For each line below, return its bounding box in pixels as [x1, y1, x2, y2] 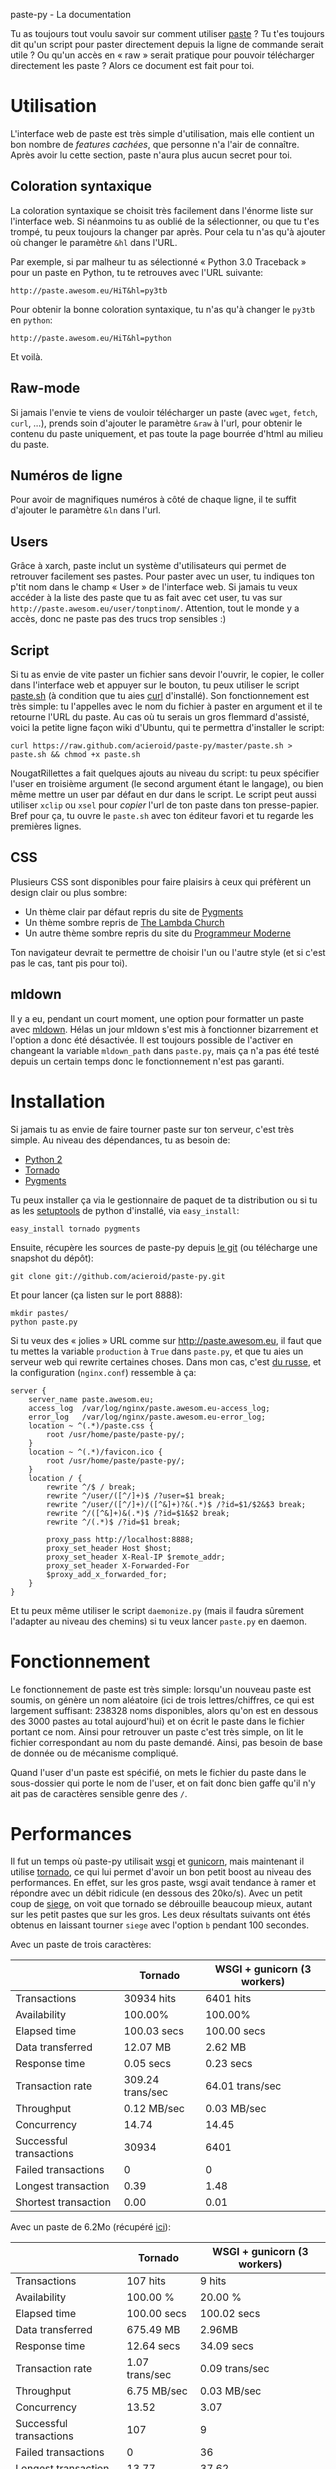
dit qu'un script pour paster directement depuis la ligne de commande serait [10, 39, 324, 50]
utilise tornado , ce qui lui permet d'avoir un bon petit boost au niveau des [10, 1866, 312, 1878]
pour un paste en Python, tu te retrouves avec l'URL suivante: [10, 266, 264, 278]
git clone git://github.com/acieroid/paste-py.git [10, 1271, 226, 1281]
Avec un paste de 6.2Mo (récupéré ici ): [10, 2221, 172, 2233]
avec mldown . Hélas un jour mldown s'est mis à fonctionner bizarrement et [10, 1023, 319, 1035]
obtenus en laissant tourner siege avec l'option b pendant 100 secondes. [10, 1919, 310, 1931]
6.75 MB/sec [126, 2384, 188, 2398]
